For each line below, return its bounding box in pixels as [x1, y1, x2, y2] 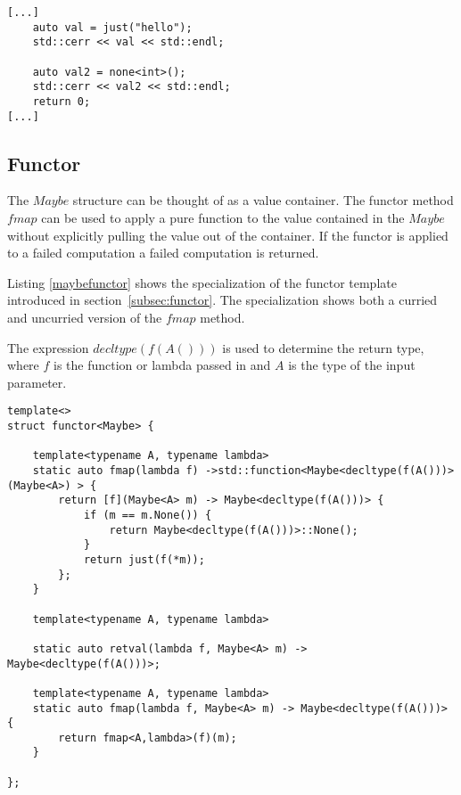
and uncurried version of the [7, 308, 162, 327]
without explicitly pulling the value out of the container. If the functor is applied [7, 225, 449, 244]
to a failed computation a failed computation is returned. [7, 243, 319, 262]
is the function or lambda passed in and [54, 356, 271, 374]
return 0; [32, 94, 91, 108]
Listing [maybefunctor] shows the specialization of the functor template [7, 273, 397, 291]
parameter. [7, 373, 67, 391]
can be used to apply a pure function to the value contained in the [41, 209, 405, 227]
